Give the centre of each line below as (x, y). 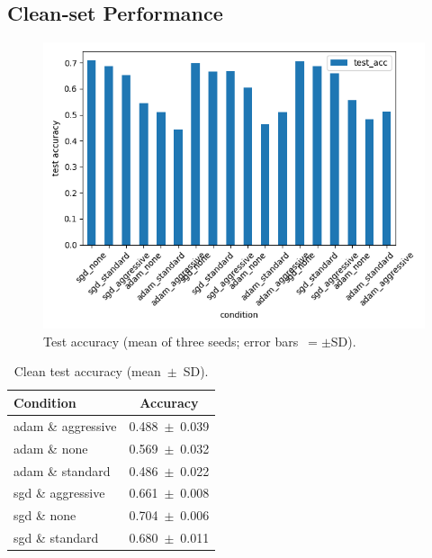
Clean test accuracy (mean (87, 371)
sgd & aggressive (59, 493)
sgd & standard (56, 538)
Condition (45, 402)
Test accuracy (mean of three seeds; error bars (171, 341)
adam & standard (62, 470)
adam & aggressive (65, 425)
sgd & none (45, 515)
